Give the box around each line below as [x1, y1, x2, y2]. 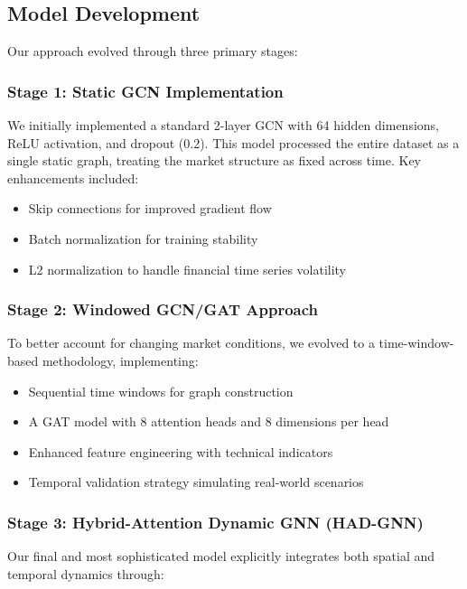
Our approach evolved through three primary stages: [7, 42, 298, 61]
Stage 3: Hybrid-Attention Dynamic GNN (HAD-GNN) [7, 510, 424, 533]
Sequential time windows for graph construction [28, 381, 294, 400]
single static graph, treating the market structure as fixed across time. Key [7, 151, 421, 170]
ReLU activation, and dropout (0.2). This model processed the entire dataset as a [7, 133, 460, 152]
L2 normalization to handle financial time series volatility [28, 259, 347, 278]
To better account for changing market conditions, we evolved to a [7, 333, 375, 352]
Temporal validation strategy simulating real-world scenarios [28, 472, 364, 491]
